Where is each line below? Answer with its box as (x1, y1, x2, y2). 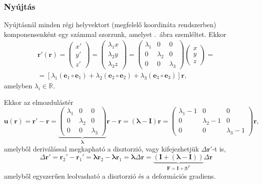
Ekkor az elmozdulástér (4, 97, 74, 107)
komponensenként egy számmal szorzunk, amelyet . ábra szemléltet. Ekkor (4, 29, 227, 39)
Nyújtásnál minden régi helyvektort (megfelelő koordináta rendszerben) (4, 19, 216, 30)
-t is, (212, 144, 226, 154)
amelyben (4, 81, 33, 91)
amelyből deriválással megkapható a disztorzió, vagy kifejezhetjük (4, 144, 199, 154)
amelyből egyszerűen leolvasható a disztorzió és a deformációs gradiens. (4, 170, 216, 181)
